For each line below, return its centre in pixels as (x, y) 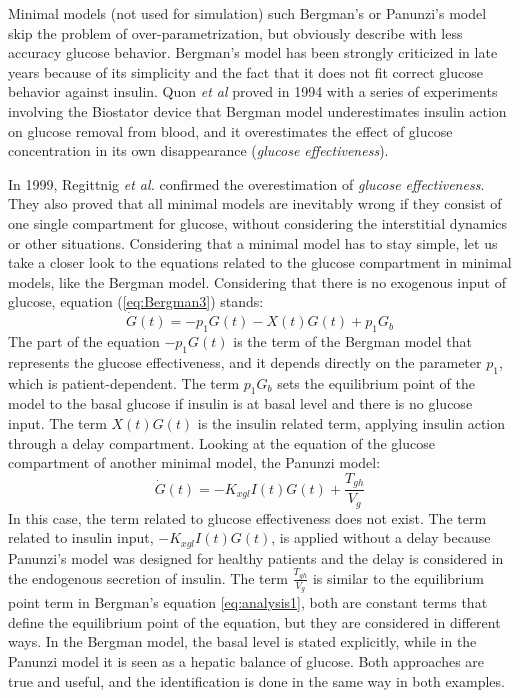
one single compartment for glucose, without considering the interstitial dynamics (258, 222)
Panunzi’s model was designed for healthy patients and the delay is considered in (256, 557)
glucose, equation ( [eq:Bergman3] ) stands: (136, 301)
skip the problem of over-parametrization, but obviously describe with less (235, 32)
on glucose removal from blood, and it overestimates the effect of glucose (230, 130)
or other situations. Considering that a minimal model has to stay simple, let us (253, 242)
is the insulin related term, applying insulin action (351, 422)
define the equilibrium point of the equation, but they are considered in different (254, 621)
